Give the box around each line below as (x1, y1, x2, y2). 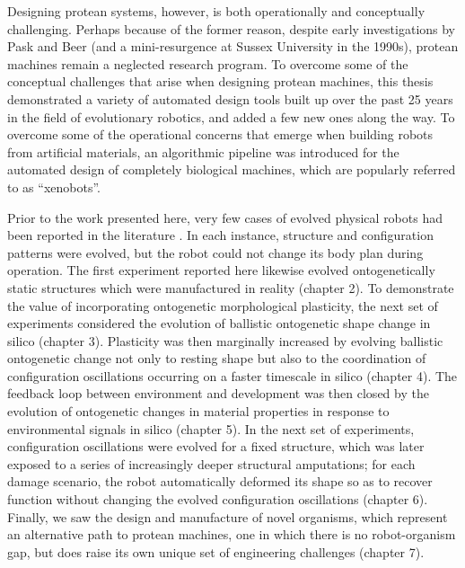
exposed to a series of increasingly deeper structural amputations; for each (7, 454, 416, 473)
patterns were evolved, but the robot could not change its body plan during (7, 243, 424, 262)
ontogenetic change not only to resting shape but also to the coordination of (7, 349, 426, 368)
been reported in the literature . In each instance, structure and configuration (7, 226, 434, 244)
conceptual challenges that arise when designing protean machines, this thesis (7, 72, 434, 91)
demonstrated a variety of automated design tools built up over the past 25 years (7, 89, 453, 108)
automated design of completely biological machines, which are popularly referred (7, 160, 456, 179)
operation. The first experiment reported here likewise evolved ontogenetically (7, 261, 435, 280)
